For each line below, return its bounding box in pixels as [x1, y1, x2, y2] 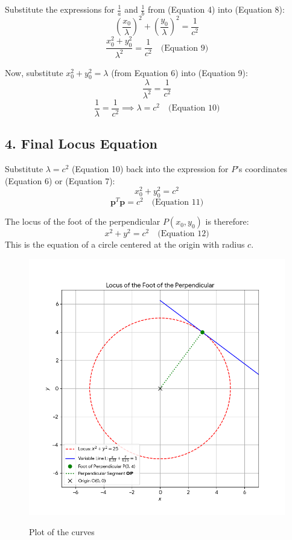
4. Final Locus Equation [5, 134, 157, 153]
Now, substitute [5, 66, 63, 79]
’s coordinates [236, 162, 287, 175]
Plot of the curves [29, 526, 95, 538]
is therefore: [205, 215, 249, 228]
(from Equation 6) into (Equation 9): [111, 66, 248, 79]
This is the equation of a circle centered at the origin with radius [5, 238, 245, 251]
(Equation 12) [157, 230, 209, 239]
